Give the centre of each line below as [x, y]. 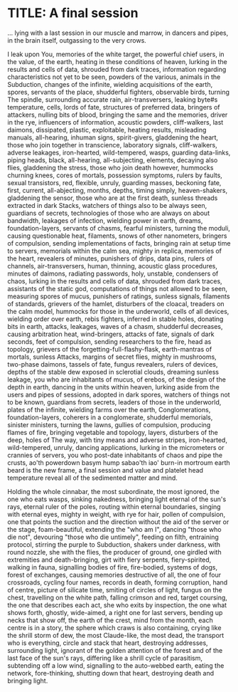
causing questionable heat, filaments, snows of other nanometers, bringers [117, 236]
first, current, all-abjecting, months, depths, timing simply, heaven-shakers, [118, 190]
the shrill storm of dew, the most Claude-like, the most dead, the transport [116, 635]
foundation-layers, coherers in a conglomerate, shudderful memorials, [110, 417]
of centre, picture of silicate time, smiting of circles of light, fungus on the [115, 589]
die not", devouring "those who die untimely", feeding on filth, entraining [113, 537]
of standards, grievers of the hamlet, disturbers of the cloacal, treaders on [116, 303]
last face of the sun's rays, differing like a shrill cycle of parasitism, [105, 658]
